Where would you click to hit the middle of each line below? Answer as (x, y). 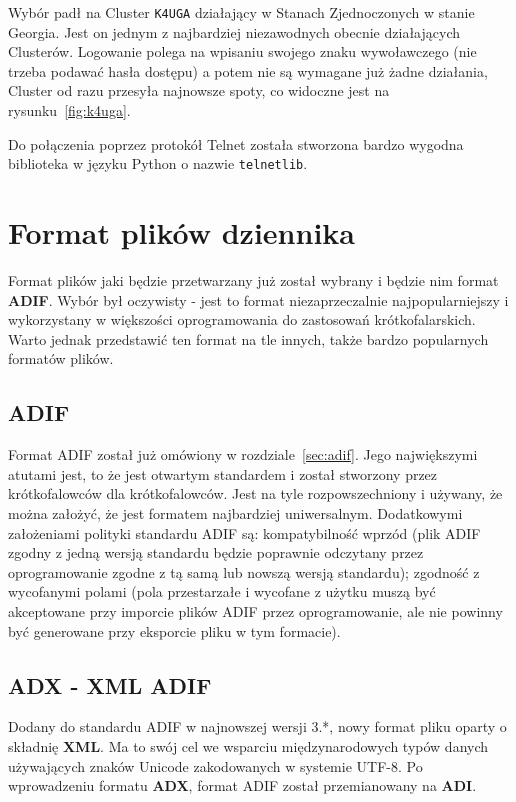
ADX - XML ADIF (110, 684)
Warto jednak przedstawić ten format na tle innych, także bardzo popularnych (248, 338)
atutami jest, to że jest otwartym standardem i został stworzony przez (223, 473)
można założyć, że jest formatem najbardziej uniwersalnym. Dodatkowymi (235, 512)
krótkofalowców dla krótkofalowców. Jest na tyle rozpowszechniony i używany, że (255, 493)
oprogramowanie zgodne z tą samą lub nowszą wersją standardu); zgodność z (244, 571)
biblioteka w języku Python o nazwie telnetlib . (158, 163)
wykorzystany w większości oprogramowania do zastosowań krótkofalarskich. (242, 319)
